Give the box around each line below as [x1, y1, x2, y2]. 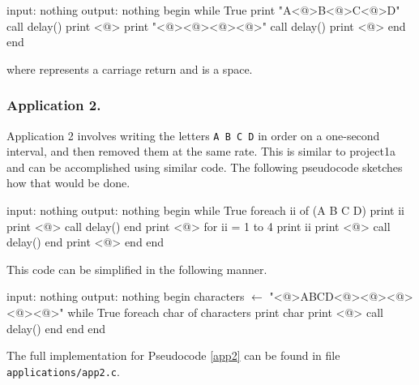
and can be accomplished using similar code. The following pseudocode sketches [6, 158, 403, 175]
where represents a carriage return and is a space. [6, 60, 253, 77]
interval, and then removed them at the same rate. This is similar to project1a [6, 143, 395, 160]
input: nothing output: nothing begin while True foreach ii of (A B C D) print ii [6, 202, 404, 219]
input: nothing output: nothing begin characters [6, 288, 245, 305]
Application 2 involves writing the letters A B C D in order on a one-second [6, 126, 380, 143]
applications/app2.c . [6, 362, 120, 379]
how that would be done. [6, 174, 130, 191]
